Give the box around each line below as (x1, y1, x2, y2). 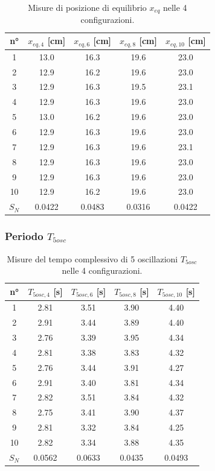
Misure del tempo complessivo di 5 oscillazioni (7, 252, 178, 265)
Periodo (5, 229, 43, 244)
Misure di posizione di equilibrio (28, 1, 147, 13)
